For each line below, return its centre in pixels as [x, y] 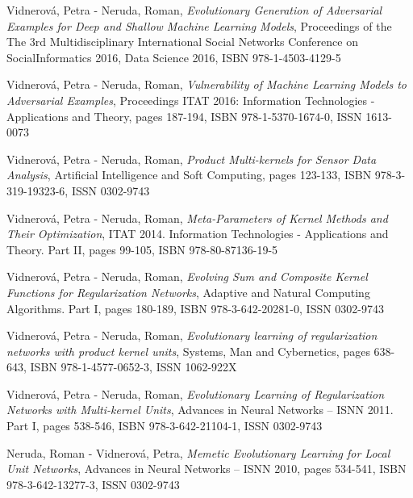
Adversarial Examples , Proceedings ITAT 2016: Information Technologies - [191, 100]
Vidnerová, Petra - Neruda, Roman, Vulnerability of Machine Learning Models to [206, 84]
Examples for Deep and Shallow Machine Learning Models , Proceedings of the [199, 25]
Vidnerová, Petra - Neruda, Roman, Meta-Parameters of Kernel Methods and [197, 218]
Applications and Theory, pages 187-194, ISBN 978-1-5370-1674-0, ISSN [184, 116]
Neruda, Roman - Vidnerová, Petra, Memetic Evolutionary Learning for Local [198, 452]
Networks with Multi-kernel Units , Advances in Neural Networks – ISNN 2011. [200, 410]
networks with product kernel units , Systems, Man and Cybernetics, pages [188, 351]
